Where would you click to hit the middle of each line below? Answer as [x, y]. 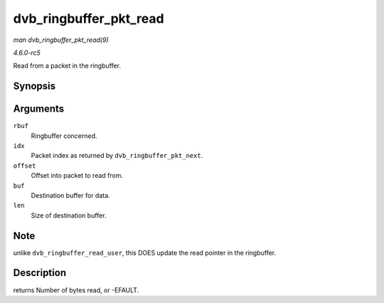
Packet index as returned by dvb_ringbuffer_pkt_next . [117, 156]
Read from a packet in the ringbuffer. [67, 66]
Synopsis [34, 86]
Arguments [39, 109]
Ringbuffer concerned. [64, 136]
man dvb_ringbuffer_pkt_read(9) [61, 40]
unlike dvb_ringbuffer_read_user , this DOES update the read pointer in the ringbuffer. [145, 253]
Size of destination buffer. [69, 215]
